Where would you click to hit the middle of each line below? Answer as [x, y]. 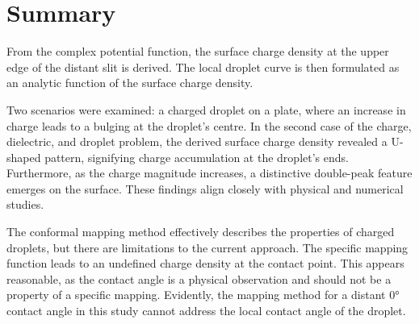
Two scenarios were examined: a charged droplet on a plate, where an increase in [206, 109]
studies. [25, 204]
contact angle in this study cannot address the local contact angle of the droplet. [206, 311]
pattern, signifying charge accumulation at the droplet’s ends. [197, 157]
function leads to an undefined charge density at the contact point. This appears [205, 263]
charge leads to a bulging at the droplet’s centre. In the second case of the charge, [209, 125]
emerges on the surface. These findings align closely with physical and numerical [205, 188]
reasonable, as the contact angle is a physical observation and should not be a [199, 278]
